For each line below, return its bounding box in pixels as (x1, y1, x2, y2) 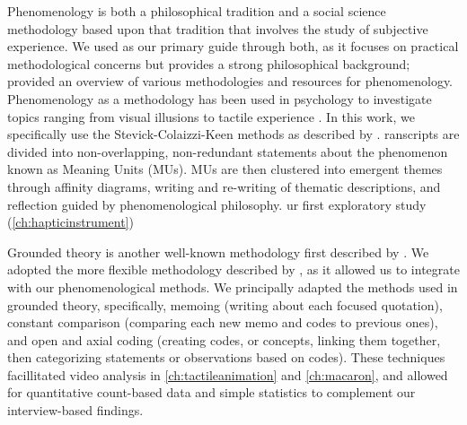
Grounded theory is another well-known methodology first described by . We (7, 242, 429, 261)
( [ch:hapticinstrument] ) (7, 212, 134, 231)
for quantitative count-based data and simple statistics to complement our (7, 383, 416, 402)
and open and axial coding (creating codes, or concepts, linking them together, (7, 330, 441, 349)
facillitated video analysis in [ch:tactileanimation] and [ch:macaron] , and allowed (7, 365, 448, 384)
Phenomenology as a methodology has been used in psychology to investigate (7, 89, 432, 108)
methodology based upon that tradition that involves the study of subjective (7, 19, 428, 38)
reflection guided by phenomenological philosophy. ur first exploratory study (7, 195, 427, 213)
